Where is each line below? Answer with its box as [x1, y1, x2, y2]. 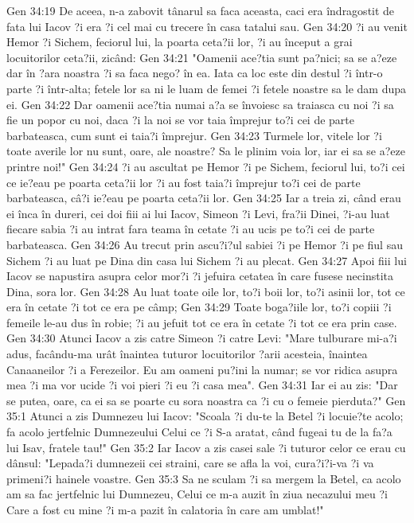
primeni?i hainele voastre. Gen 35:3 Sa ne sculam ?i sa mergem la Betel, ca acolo [6, 470, 401, 486]
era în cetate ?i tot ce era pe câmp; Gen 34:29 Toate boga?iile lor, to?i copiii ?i [6, 299, 392, 315]
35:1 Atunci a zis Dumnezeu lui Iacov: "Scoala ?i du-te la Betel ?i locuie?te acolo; [6, 408, 404, 424]
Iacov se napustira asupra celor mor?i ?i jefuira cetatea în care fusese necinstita [6, 267, 393, 284]
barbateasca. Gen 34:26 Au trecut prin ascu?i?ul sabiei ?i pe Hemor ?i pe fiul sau [6, 236, 403, 252]
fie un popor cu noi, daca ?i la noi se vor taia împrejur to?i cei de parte [6, 111, 354, 128]
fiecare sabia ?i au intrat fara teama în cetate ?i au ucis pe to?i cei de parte [6, 221, 375, 237]
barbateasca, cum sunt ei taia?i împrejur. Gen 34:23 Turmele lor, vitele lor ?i [6, 127, 382, 143]
